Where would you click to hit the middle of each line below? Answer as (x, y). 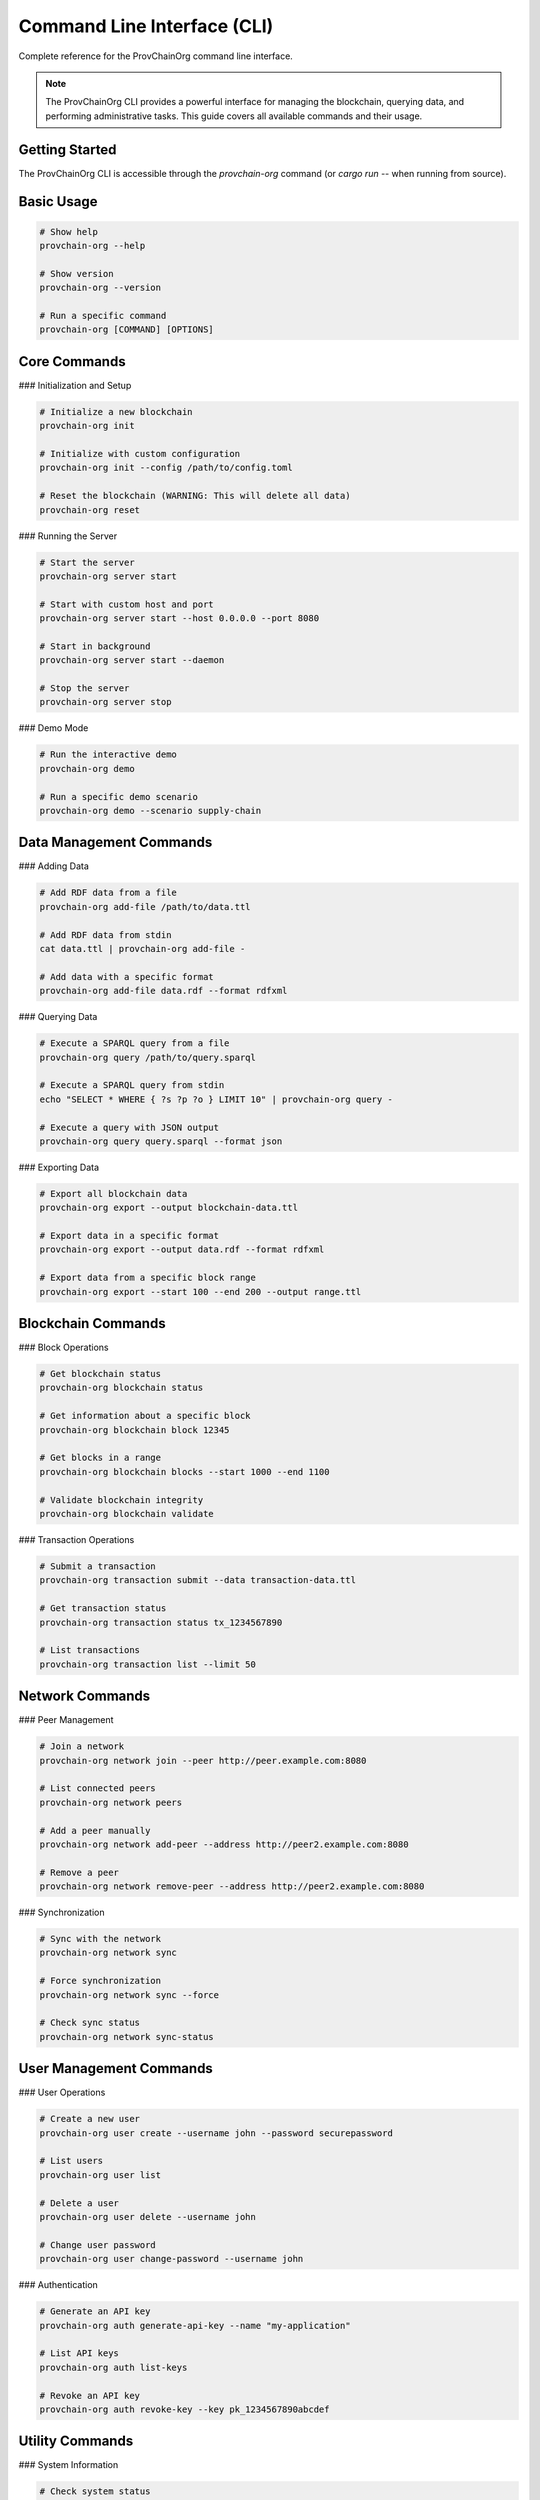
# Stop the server (84, 688)
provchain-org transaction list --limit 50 (148, 1664)
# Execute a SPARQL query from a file (134, 1043)
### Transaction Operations (76, 1539)
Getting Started (67, 149)
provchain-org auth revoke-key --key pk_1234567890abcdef (184, 2409)
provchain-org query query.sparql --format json (161, 1141)
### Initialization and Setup (75, 385)
